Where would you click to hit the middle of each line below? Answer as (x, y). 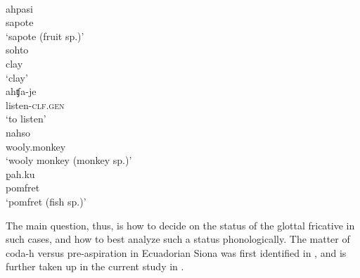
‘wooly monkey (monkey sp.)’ (69, 160)
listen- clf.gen (35, 105)
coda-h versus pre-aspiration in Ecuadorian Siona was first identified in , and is (176, 252)
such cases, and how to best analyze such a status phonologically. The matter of (178, 239)
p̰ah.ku (20, 173)
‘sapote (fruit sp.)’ (45, 36)
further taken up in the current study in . (95, 266)
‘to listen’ (26, 119)
